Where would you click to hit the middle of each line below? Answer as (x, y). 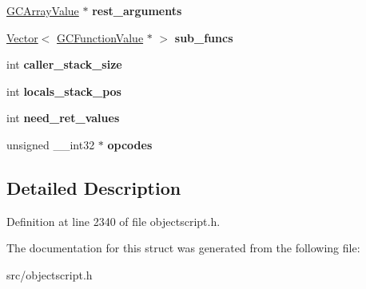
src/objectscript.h (50, 274)
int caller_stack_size (64, 64)
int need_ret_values (63, 118)
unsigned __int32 (51, 144)
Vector (22, 37)
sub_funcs (204, 37)
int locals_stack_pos (64, 91)
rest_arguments (137, 10)
